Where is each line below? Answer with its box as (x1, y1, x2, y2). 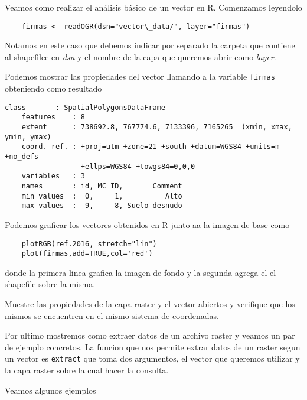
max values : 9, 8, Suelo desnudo (21, 201, 182, 210)
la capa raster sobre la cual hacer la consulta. (5, 364, 169, 376)
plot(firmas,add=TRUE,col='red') (21, 249, 153, 258)
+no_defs (5, 152, 39, 161)
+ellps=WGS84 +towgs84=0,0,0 (80, 162, 195, 171)
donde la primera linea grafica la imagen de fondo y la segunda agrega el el (5, 266, 276, 278)
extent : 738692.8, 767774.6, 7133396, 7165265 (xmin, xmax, (21, 123, 292, 131)
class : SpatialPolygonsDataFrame (5, 103, 166, 112)
